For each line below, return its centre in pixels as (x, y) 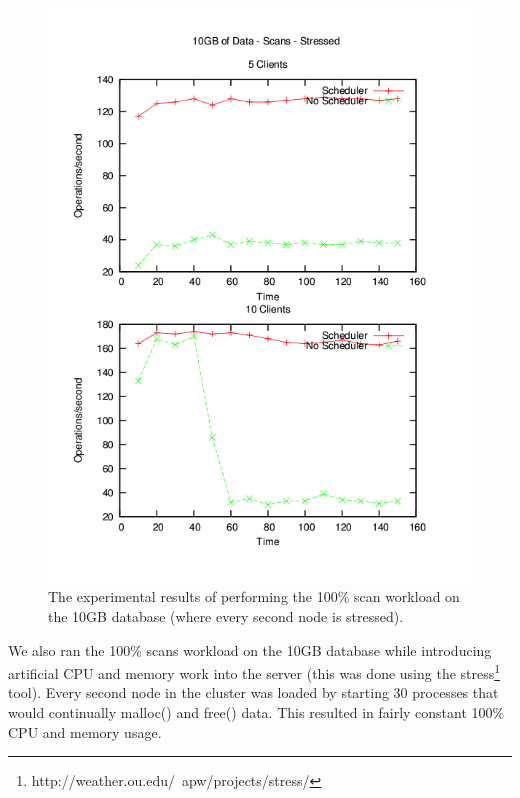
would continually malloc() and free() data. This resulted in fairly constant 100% (256, 712)
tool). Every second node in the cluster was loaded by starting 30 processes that (253, 692)
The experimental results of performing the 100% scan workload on (254, 596)
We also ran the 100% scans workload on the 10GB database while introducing (250, 649)
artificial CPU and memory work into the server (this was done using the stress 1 (254, 671)
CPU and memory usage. (85, 731)
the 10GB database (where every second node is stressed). (226, 615)
